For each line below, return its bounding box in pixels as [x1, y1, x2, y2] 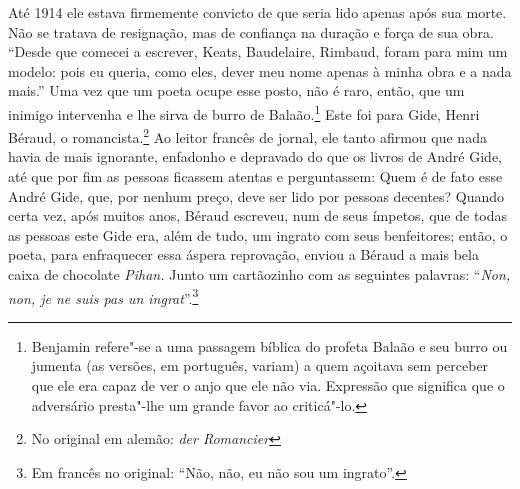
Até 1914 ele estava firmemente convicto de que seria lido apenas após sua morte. [8, 2, 507, 22]
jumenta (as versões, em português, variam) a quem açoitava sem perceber [31, 355, 489, 376]
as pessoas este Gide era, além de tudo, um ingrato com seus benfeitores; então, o [8, 224, 508, 245]
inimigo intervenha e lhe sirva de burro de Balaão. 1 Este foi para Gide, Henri [8, 100, 480, 124]
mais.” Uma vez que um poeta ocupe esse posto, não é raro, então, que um [8, 80, 465, 101]
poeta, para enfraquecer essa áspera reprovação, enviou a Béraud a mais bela [8, 244, 479, 265]
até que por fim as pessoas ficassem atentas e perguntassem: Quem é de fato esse [8, 166, 503, 187]
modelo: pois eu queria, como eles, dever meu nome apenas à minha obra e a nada [8, 60, 512, 81]
